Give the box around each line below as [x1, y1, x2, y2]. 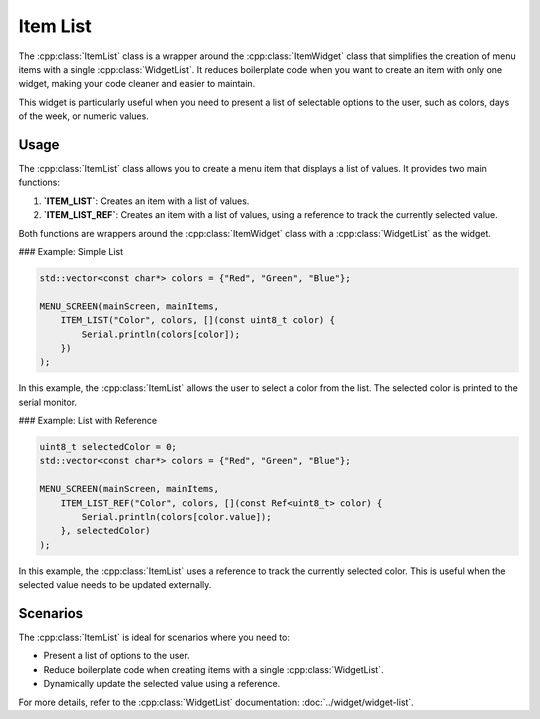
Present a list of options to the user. [43, 650, 190, 662]
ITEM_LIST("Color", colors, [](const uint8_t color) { [60, 315, 335, 326]
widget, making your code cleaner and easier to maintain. [18, 78, 256, 90]
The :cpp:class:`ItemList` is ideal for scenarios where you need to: [18, 631, 290, 644]
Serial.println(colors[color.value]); [81, 511, 272, 522]
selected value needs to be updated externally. [18, 579, 212, 591]
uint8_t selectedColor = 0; [39, 441, 177, 453]
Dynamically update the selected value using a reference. [43, 678, 281, 690]
